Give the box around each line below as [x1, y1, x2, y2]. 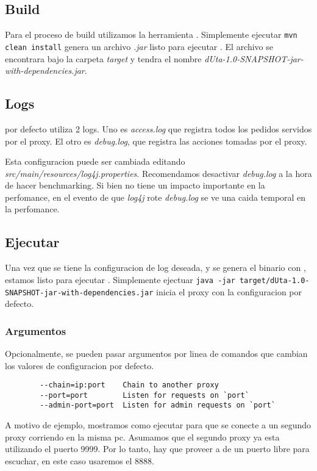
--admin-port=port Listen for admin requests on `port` [40, 401, 276, 410]
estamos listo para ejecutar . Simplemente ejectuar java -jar [5, 273, 235, 286]
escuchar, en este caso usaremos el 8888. [5, 454, 154, 467]
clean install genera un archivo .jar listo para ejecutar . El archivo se [5, 40, 274, 52]
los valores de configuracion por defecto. [5, 359, 154, 372]
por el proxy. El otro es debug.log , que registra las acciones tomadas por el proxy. [5, 134, 307, 147]
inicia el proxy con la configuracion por [156, 285, 302, 298]
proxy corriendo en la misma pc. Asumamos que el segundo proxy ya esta [5, 430, 280, 443]
